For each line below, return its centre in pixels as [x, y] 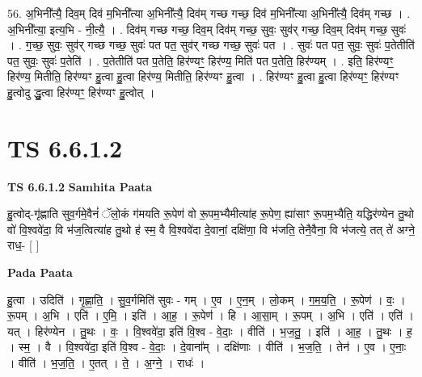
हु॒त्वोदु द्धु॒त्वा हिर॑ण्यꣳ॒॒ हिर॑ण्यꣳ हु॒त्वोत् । [81, 92]
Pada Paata [40, 272]
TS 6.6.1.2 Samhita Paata [80, 186]
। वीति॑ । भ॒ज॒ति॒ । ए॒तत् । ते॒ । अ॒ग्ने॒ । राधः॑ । [106, 363]
